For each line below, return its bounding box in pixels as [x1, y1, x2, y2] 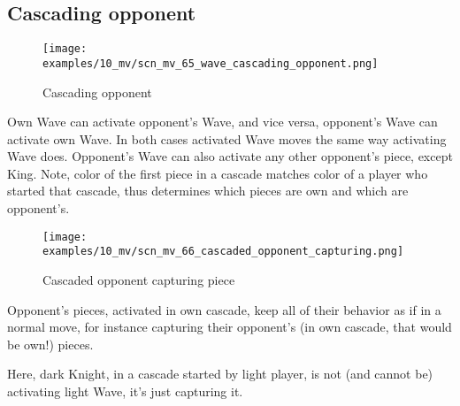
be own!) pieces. [7, 334, 94, 353]
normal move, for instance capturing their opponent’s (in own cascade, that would [7, 318, 452, 336]
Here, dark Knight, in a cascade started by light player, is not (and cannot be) [7, 364, 433, 383]
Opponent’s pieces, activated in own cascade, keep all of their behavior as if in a [7, 300, 441, 318]
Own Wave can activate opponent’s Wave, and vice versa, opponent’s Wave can [7, 112, 438, 131]
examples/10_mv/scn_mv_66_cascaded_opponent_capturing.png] [42, 245, 404, 258]
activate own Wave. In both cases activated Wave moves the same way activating [7, 129, 447, 148]
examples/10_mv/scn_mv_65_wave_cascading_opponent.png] [42, 57, 379, 70]
